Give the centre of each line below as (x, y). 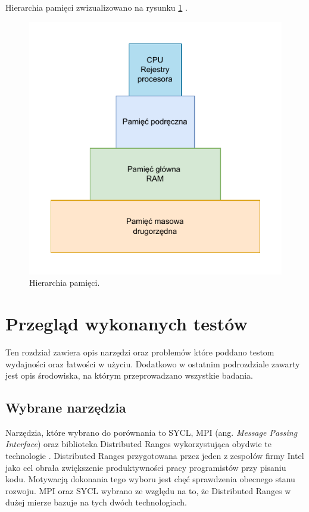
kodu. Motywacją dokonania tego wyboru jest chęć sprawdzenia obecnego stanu (150, 479)
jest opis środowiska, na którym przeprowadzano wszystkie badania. (129, 375)
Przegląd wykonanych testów (127, 323)
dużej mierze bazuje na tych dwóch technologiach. (96, 502)
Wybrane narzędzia (66, 408)
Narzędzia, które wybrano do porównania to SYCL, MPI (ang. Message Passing (152, 432)
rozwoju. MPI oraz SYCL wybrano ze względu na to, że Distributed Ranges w (148, 490)
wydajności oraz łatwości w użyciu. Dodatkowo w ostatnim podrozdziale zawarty (153, 363)
